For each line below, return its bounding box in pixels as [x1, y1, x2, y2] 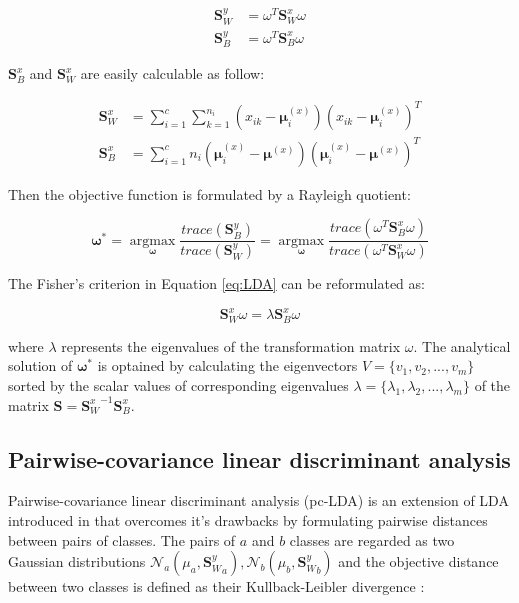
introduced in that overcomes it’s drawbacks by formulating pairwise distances [8, 509, 488, 530]
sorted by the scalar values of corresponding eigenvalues [8, 374, 349, 395]
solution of [8, 355, 73, 376]
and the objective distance [338, 551, 499, 572]
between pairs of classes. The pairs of [8, 529, 236, 550]
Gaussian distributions [8, 551, 146, 572]
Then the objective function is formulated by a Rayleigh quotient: [8, 183, 411, 204]
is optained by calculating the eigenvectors [97, 355, 358, 376]
